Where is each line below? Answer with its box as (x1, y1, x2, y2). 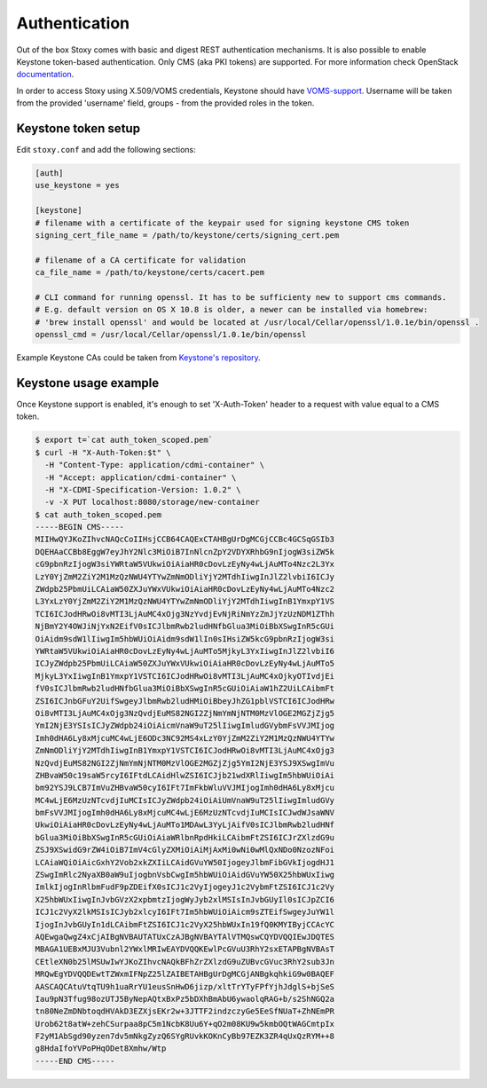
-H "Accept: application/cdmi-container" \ (44, 472, 237, 483)
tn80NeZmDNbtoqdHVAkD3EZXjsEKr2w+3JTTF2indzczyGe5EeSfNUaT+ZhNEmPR (35, 1006, 335, 1016)
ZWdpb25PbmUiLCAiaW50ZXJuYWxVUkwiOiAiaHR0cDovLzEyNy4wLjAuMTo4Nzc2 (35, 584, 335, 595)
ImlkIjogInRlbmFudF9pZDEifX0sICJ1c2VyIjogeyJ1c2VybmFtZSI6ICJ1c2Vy (35, 882, 335, 892)
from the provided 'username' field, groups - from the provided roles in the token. (16, 98, 315, 108)
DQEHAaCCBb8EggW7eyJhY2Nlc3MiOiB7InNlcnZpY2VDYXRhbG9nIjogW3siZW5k (35, 547, 335, 556)
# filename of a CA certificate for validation (35, 255, 246, 265)
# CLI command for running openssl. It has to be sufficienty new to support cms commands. (35, 292, 447, 302)
